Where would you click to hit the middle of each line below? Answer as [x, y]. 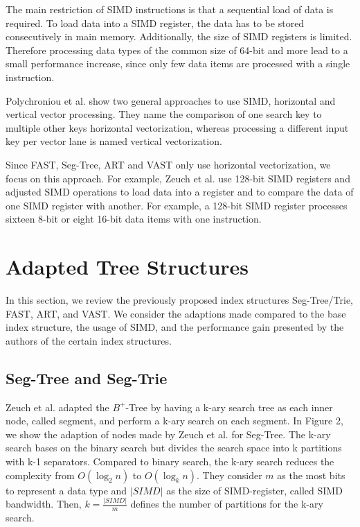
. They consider [229, 475]
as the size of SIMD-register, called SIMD [254, 490]
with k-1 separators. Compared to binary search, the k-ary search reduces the [170, 461]
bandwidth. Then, [44, 504]
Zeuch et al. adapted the [57, 407]
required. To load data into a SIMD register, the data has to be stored [155, 23]
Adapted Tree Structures [127, 267]
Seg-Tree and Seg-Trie [87, 378]
